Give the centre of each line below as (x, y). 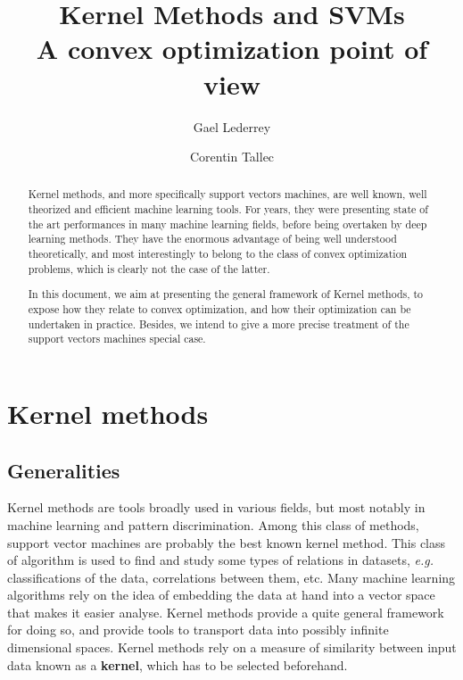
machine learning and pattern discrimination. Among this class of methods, (213, 524)
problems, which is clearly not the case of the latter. (149, 268)
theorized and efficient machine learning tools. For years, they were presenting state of (228, 209)
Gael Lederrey (232, 126)
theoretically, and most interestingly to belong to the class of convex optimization (218, 254)
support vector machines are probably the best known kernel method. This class (227, 542)
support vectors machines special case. (117, 339)
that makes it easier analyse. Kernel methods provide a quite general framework (226, 612)
